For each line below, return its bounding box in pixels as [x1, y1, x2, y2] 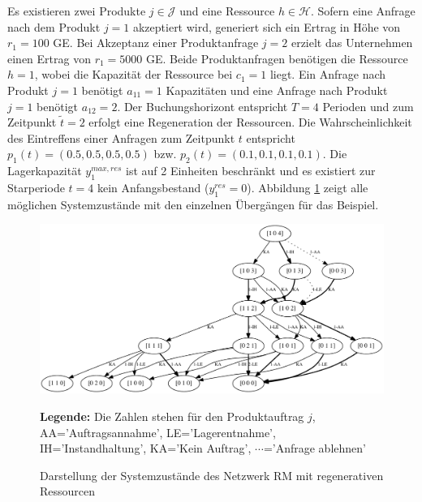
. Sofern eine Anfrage [310, 2, 416, 19]
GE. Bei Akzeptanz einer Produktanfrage [53, 34, 259, 51]
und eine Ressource [179, 2, 275, 19]
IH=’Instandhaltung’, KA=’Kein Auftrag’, [40, 440, 252, 457]
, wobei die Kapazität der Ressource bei [34, 66, 233, 83]
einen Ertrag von [7, 49, 91, 67]
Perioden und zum [322, 97, 414, 114]
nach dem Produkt [7, 18, 101, 35]
